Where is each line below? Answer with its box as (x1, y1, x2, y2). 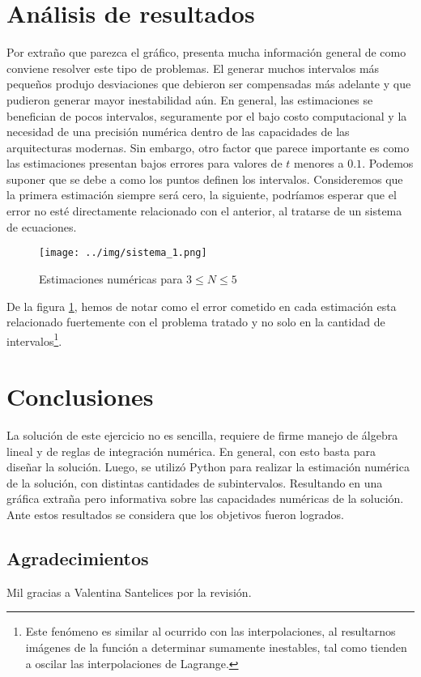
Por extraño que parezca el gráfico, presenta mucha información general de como (6, 44, 406, 61)
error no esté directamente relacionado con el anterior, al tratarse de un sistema (6, 202, 402, 219)
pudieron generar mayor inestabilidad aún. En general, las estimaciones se (6, 91, 373, 108)
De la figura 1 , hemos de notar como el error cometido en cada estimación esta (6, 297, 397, 314)
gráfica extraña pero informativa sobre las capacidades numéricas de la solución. (6, 490, 404, 507)
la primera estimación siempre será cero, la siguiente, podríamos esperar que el (6, 186, 397, 203)
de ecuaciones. (6, 218, 77, 235)
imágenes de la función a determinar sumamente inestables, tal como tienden (25, 639, 407, 656)
